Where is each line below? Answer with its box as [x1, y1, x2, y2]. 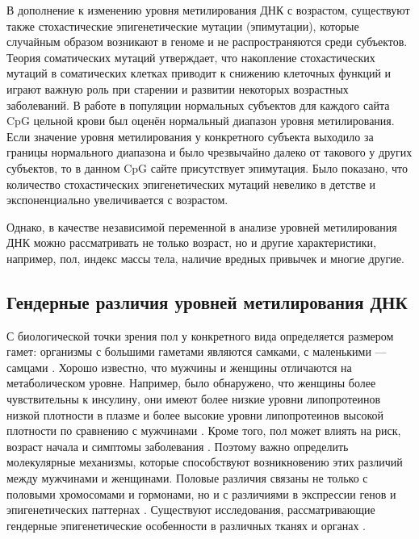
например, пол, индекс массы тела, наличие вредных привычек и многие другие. [6, 249, 404, 266]
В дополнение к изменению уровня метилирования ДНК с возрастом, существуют [6, 2, 410, 18]
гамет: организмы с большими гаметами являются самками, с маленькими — [6, 343, 387, 360]
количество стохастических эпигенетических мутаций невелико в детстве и [6, 175, 376, 192]
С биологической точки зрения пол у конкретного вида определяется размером [6, 327, 394, 344]
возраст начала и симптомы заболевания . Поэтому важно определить [6, 437, 349, 454]
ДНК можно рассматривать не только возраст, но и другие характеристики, [6, 234, 376, 251]
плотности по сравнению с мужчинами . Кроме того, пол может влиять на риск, [6, 422, 401, 439]
